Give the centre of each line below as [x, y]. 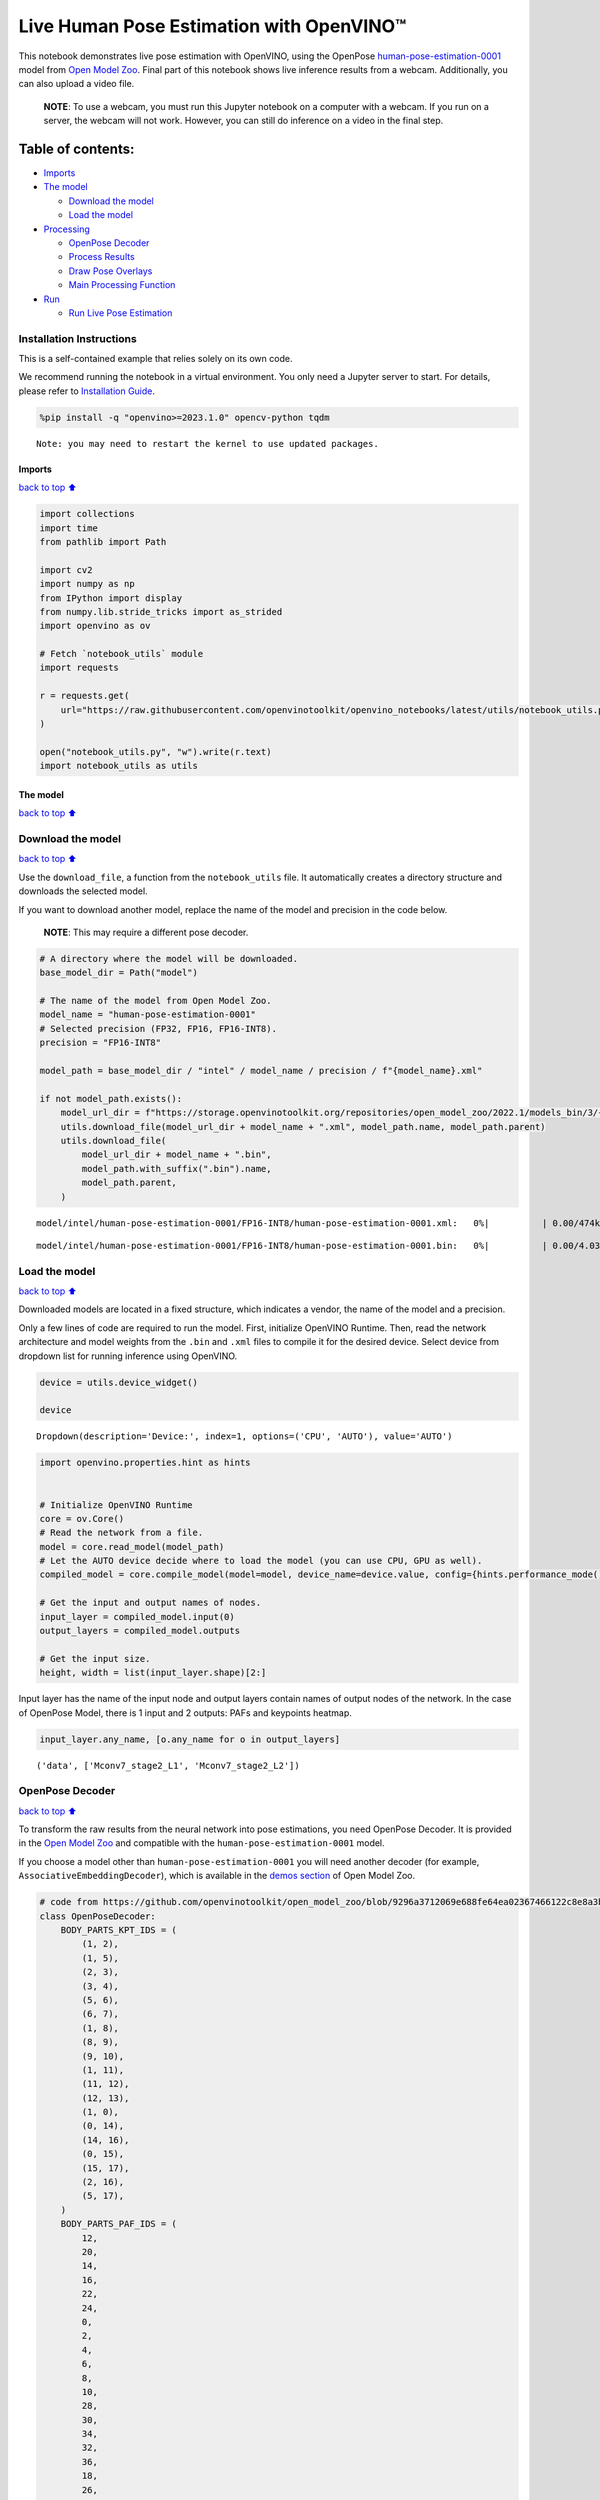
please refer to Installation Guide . [86, 391]
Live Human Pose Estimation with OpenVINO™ [212, 26]
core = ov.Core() [82, 1518]
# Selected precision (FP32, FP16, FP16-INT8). [158, 1028]
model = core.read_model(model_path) [132, 1546]
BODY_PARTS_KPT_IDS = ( [118, 1930]
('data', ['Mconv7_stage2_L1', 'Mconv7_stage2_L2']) [168, 1765]
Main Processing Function [122, 285]
